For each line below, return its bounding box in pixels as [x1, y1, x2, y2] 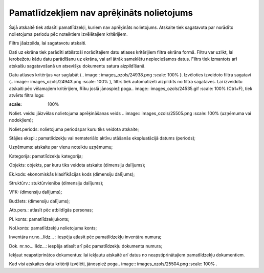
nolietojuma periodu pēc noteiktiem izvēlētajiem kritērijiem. [9, 31, 128, 37]
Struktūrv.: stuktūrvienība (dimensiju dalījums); [9, 180, 104, 186]
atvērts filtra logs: [9, 92, 45, 98]
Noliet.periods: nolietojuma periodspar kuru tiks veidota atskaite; [9, 126, 139, 132]
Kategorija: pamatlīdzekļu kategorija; [9, 153, 83, 159]
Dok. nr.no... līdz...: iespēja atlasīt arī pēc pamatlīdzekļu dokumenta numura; [9, 243, 162, 249]
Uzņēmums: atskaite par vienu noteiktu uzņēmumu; [9, 144, 113, 150]
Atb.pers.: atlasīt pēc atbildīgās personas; [9, 207, 93, 213]
